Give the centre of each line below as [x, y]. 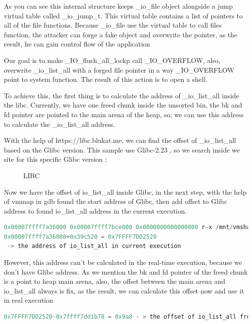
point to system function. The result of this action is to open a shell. [106, 79]
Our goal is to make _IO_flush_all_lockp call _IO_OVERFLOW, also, [112, 60]
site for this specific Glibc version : [55, 159]
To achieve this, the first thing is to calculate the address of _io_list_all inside [122, 95]
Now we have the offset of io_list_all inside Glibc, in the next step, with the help [125, 192]
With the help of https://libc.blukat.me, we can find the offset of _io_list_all [120, 140]
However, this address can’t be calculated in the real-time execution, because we [123, 262]
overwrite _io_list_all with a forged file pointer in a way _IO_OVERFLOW [119, 69]
